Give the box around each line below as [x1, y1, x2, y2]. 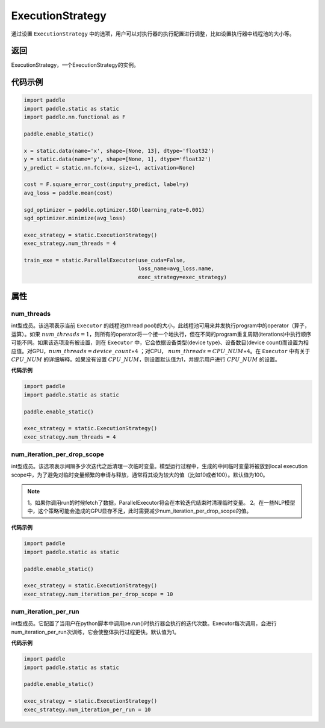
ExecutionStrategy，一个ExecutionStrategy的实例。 [11, 61, 140, 69]
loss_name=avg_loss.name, [138, 265, 215, 272]
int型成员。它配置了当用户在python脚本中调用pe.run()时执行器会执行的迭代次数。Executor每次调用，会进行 [11, 620, 277, 627]
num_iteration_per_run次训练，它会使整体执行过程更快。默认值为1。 [11, 628, 180, 635]
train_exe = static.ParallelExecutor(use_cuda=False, [23, 256, 186, 264]
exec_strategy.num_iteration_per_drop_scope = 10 [23, 590, 173, 597]
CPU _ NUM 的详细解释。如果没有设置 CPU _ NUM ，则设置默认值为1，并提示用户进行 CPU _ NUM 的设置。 [11, 356, 281, 363]
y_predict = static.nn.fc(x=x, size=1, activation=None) [23, 164, 196, 171]
